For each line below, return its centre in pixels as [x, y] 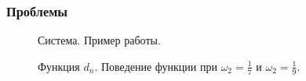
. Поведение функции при [156, 66]
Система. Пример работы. [99, 40]
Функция [59, 66]
